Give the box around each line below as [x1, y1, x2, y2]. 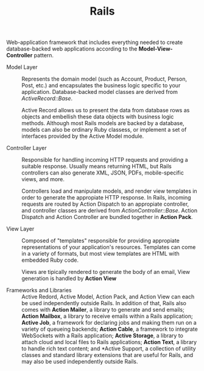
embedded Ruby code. [21, 256, 79, 264]
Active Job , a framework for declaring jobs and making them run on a [21, 319, 197, 326]
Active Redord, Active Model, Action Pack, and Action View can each [21, 293, 195, 300]
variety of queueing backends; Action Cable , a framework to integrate [21, 325, 198, 333]
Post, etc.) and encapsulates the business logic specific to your [21, 82, 181, 89]
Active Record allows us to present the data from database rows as [21, 107, 190, 114]
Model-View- [138, 45, 173, 52]
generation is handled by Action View [21, 275, 117, 282]
